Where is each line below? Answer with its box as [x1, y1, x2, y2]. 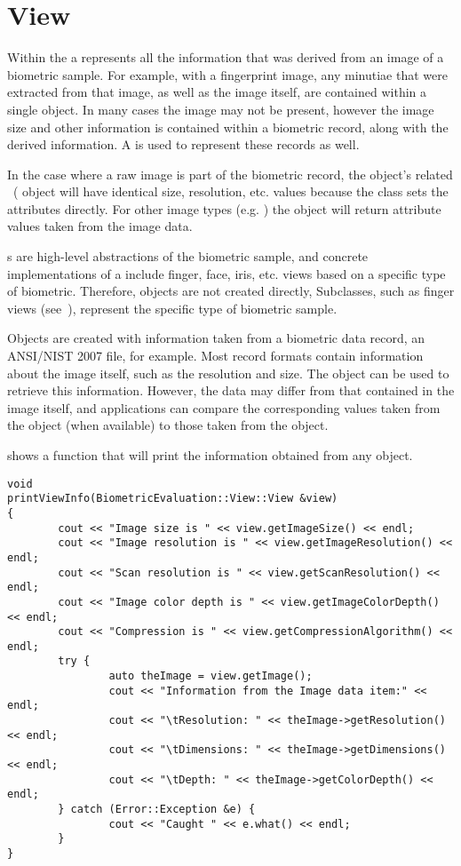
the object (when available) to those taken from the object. [7, 416, 329, 434]
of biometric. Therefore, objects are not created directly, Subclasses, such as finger [7, 282, 455, 300]
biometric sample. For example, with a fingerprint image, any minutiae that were [7, 65, 448, 83]
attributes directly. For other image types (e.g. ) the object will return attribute [7, 199, 441, 218]
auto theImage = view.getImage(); [108, 670, 313, 683]
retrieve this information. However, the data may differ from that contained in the [7, 381, 455, 400]
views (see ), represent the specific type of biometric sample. [7, 298, 338, 317]
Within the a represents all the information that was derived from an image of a [7, 48, 444, 67]
